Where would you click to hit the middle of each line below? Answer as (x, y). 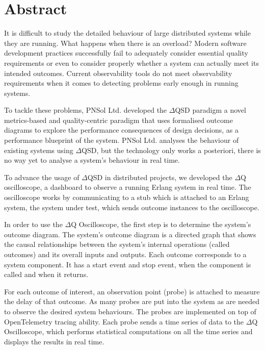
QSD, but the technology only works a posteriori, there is (171, 150)
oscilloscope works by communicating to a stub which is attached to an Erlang (127, 197)
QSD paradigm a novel (210, 110)
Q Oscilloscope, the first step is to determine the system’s (161, 224)
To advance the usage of (42, 177)
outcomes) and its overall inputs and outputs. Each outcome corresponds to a (125, 254)
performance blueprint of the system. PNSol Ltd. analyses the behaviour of (122, 140)
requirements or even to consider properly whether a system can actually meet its (131, 62)
